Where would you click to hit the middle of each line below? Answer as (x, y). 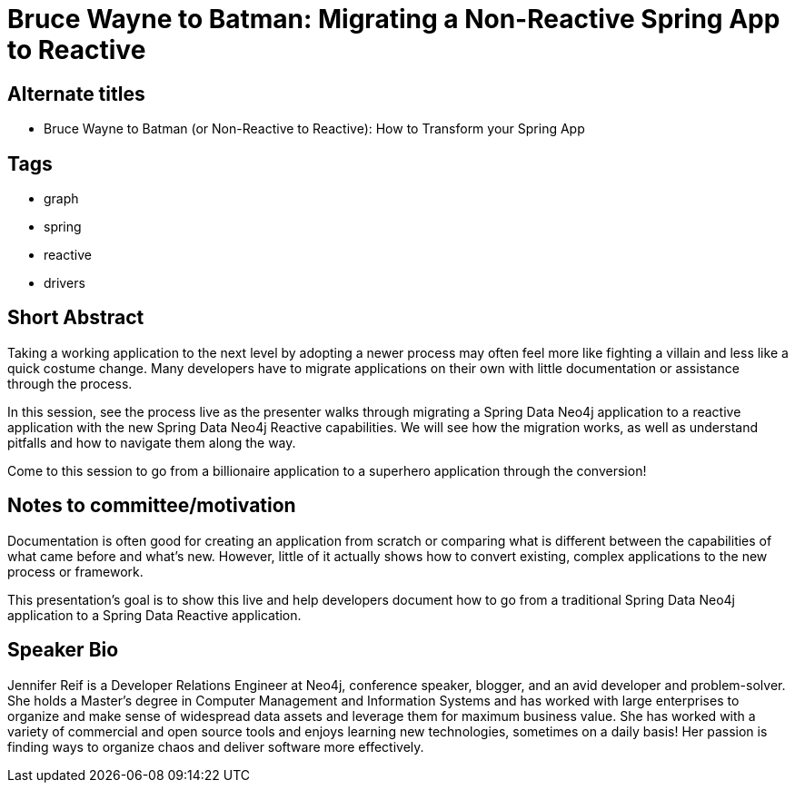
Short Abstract (76, 318)
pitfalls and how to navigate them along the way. (152, 442)
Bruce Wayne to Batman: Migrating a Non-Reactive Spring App (394, 19)
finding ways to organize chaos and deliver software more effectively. (216, 746)
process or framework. (75, 571)
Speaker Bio (63, 650)
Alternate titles (76, 94)
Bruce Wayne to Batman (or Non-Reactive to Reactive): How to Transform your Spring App (314, 129)
